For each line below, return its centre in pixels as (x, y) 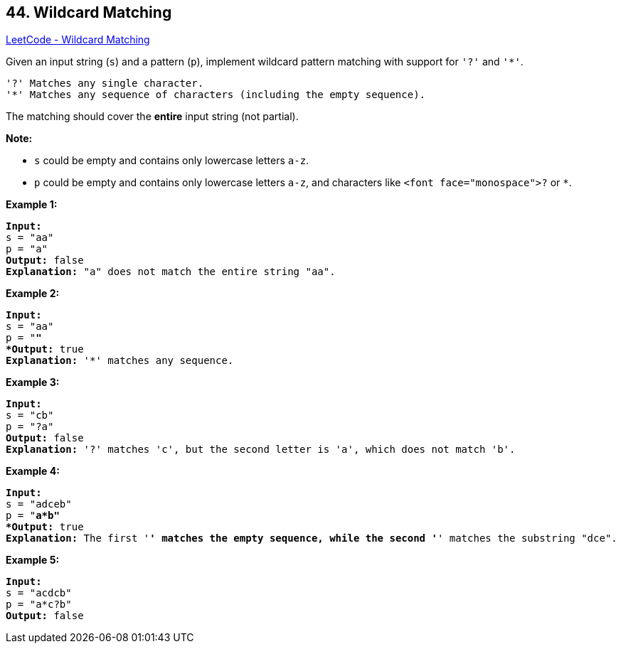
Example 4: (33, 471)
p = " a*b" (33, 516)
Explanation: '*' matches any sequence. (120, 361)
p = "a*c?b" (39, 605)
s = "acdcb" (39, 593)
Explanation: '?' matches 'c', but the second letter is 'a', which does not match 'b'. (261, 450)
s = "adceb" (39, 504)
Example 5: (33, 560)
